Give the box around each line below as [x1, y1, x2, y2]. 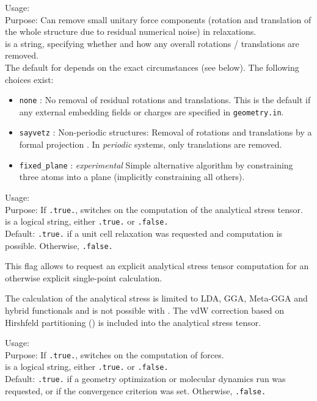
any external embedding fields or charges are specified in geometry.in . [19, 105, 284, 118]
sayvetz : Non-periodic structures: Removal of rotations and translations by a [19, 126, 312, 139]
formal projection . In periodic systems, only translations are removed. [19, 138, 282, 151]
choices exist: [5, 73, 54, 85]
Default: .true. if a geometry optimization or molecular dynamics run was [5, 372, 286, 385]
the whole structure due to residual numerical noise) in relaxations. [5, 25, 257, 38]
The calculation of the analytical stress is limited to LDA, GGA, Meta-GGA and [5, 292, 308, 305]
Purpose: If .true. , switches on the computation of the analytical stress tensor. [5, 203, 303, 215]
